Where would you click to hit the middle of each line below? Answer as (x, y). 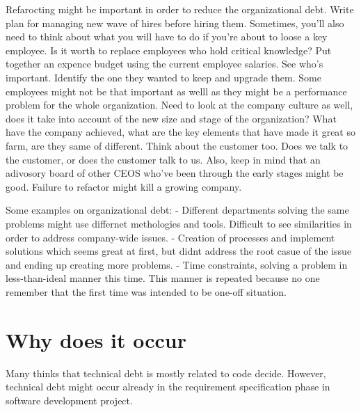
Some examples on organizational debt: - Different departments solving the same (177, 210)
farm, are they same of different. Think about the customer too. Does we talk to (177, 145)
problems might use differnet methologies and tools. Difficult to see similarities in (179, 223)
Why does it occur (96, 339)
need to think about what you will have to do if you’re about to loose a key (167, 37)
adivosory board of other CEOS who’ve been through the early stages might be (175, 173)
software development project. (69, 400)
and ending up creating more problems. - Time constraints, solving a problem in (177, 264)
